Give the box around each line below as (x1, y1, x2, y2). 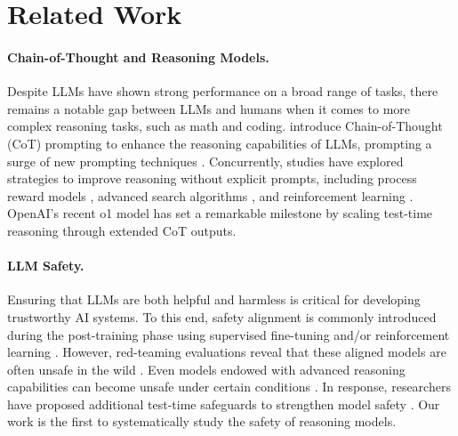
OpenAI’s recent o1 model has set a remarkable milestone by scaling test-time (7, 204, 433, 222)
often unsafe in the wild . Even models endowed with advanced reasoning (7, 359, 406, 378)
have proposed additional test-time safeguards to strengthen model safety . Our (7, 394, 440, 413)
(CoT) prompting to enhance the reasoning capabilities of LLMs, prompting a (7, 133, 432, 152)
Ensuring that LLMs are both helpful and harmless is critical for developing (7, 290, 421, 309)
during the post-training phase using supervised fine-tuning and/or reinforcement (7, 325, 450, 343)
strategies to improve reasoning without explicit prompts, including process (7, 169, 417, 188)
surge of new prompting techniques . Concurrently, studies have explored (7, 151, 404, 170)
